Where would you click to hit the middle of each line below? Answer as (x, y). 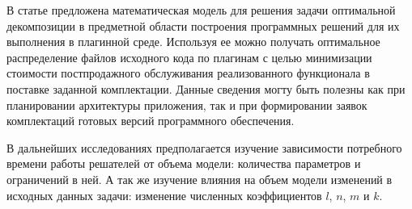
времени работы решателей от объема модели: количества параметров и (184, 163)
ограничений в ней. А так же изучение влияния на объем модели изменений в (200, 179)
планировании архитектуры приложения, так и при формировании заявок (187, 104)
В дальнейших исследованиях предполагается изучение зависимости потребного (204, 147)
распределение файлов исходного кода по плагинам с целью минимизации (189, 57)
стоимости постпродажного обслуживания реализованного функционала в (188, 73)
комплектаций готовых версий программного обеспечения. (151, 121)
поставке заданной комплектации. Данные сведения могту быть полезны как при (206, 88)
